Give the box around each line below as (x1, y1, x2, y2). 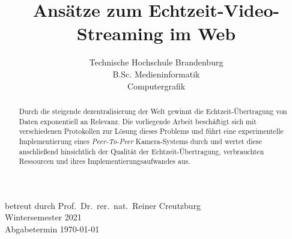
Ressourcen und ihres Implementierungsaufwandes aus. (19, 156, 190, 166)
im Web (169, 21, 236, 46)
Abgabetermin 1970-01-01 (5, 223, 100, 235)
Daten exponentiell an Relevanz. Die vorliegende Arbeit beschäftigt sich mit (19, 116, 257, 126)
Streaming (76, 21, 163, 46)
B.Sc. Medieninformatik (112, 67, 200, 80)
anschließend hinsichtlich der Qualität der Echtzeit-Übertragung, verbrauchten (19, 146, 264, 156)
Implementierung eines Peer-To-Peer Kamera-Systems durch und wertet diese (19, 136, 262, 146)
